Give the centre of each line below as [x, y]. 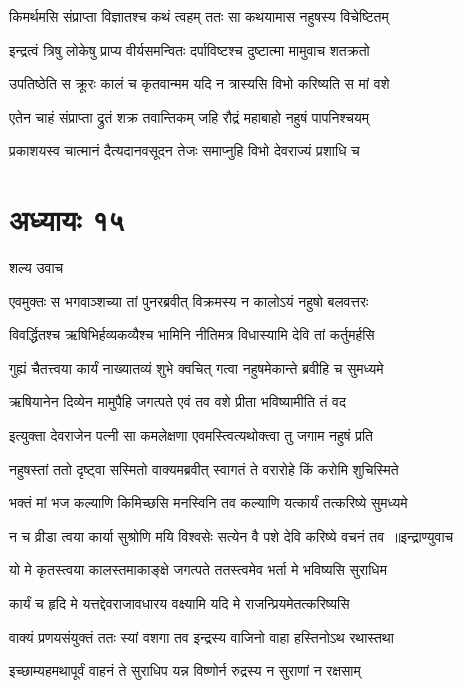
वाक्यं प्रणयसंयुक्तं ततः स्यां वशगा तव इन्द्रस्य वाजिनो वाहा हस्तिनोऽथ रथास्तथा [201, 636]
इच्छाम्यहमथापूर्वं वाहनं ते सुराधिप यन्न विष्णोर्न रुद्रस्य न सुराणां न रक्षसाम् [185, 670]
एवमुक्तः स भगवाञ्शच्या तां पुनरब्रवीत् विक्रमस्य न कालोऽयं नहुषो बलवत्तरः [189, 300]
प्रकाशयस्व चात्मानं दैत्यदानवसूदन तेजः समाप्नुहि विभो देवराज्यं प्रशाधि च [184, 150]
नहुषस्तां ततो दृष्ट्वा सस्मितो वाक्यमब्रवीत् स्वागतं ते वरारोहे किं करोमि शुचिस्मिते [204, 468]
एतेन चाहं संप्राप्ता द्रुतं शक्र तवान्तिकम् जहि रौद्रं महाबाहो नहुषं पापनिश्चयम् [189, 116]
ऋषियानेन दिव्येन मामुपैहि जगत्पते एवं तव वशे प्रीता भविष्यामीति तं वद [177, 401]
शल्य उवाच [36, 267]
